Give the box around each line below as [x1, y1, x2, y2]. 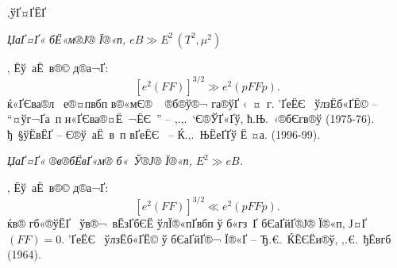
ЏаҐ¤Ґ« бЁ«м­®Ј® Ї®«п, [7, 30, 126, 47]
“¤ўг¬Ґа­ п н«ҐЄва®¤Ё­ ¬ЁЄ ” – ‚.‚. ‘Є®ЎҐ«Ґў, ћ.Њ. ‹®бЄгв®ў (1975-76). [7, 110, 375, 127]
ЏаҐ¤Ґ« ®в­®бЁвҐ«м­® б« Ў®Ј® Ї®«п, [7, 152, 192, 169]
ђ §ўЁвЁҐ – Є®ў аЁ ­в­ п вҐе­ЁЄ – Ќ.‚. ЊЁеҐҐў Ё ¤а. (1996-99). [7, 125, 321, 142]
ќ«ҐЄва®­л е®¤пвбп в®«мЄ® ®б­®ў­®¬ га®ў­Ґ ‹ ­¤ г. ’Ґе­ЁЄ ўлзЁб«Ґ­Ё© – [7, 94, 378, 111]
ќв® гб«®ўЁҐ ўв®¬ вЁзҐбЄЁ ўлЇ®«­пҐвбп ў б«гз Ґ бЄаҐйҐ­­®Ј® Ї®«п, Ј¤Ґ [7, 215, 367, 232]
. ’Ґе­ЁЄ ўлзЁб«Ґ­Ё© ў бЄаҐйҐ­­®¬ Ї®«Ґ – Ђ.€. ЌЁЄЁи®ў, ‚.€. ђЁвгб [61, 230, 391, 247]
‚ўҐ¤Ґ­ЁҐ [7, 4, 47, 20]
